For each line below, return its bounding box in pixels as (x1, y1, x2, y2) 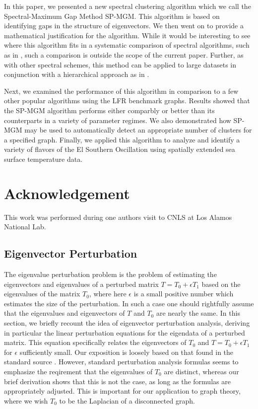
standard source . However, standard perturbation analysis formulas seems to (4, 356, 239, 367)
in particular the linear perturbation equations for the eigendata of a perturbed (4, 327, 245, 338)
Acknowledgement (4, 183, 130, 203)
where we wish (4, 395, 48, 406)
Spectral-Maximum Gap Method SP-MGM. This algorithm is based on (4, 10, 220, 21)
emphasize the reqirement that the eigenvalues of (4, 366, 153, 376)
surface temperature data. (4, 153, 83, 164)
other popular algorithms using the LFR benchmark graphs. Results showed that (4, 95, 250, 106)
